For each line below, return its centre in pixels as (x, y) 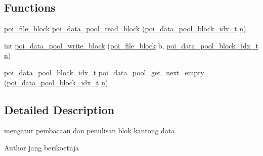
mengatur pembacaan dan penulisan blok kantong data (90, 131)
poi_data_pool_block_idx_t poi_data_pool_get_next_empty (104, 72)
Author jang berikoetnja (41, 147)
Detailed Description (59, 109)
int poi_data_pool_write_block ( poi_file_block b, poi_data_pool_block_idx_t (131, 45)
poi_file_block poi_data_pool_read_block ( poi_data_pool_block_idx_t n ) (125, 29)
